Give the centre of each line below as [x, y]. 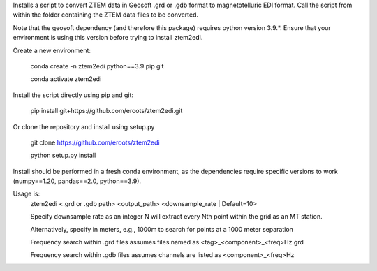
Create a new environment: [52, 50]
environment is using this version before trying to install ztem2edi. [108, 38]
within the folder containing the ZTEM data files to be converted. [106, 15]
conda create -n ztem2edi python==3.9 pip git [97, 66]
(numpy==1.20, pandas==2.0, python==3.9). [77, 181]
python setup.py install [63, 155]
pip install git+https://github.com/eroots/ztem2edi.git [106, 111]
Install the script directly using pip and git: [73, 95]
